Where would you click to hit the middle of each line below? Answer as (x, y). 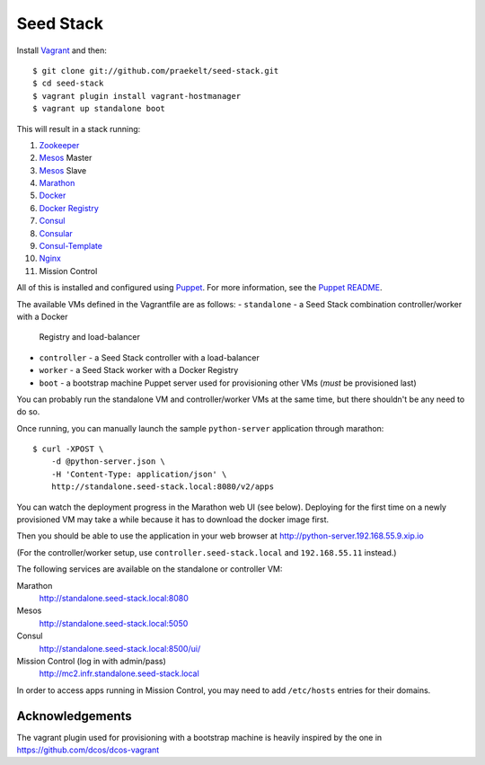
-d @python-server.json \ (108, 462)
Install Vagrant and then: (62, 50)
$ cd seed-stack (68, 84)
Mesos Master (66, 158)
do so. (28, 412)
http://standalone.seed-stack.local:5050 (114, 623)
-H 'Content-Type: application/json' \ (139, 474)
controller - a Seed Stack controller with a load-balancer (149, 357)
